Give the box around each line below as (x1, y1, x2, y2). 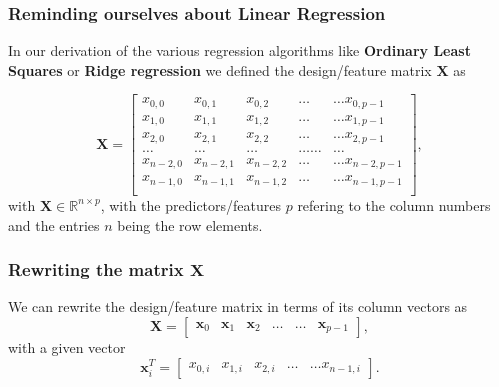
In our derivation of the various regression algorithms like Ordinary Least (8, 40, 471, 61)
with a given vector (8, 336, 126, 357)
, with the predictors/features (100, 194, 282, 215)
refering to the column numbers (297, 194, 491, 215)
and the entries (8, 214, 100, 235)
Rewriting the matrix (8, 257, 184, 282)
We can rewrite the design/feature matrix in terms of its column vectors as (8, 296, 468, 317)
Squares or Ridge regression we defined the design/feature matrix (8, 59, 432, 80)
